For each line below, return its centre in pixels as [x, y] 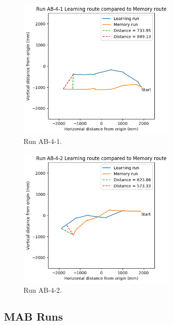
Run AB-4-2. [43, 290]
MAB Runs [34, 316]
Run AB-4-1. [43, 141]
